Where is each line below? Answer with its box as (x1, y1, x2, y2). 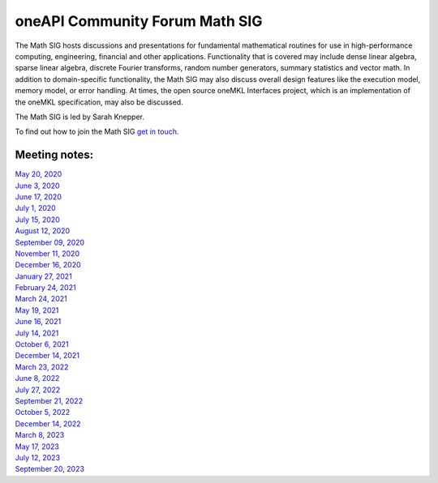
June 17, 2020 (15, 191, 62, 202)
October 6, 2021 (15, 340, 69, 349)
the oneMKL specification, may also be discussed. (15, 97, 183, 107)
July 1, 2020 (15, 203, 56, 213)
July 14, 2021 (15, 328, 59, 338)
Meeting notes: (15, 148, 94, 162)
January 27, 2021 (15, 271, 72, 281)
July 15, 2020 (15, 215, 60, 224)
